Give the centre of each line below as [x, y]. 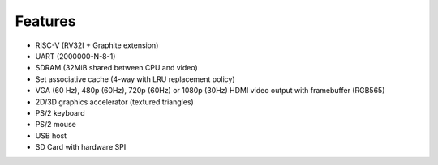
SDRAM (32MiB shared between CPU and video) [116, 68]
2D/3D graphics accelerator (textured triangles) [114, 102]
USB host [51, 135]
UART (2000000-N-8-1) [75, 56]
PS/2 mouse [56, 125]
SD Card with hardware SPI [81, 147]
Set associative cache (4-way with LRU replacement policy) [135, 79]
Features [45, 21]
